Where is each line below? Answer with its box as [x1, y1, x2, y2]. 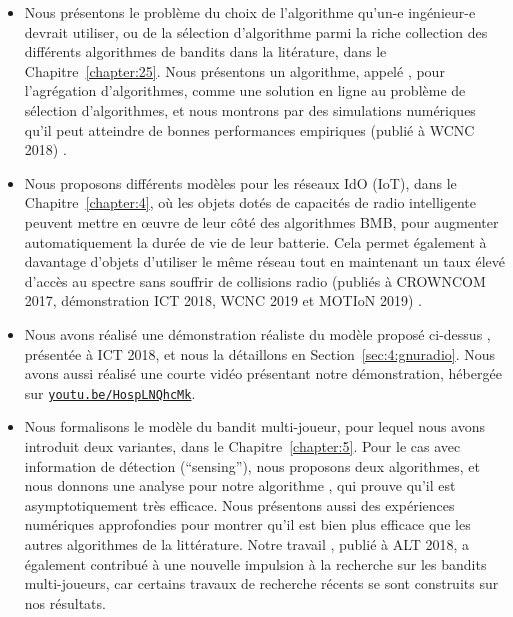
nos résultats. [24, 592, 106, 613]
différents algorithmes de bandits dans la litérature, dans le [24, 41, 387, 62]
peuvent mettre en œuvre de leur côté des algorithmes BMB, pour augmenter [24, 211, 499, 232]
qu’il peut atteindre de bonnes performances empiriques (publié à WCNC [24, 119, 475, 140]
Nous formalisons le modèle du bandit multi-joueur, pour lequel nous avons [24, 416, 486, 437]
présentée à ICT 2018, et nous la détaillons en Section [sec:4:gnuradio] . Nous [24, 343, 496, 364]
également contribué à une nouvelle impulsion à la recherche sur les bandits [24, 553, 487, 574]
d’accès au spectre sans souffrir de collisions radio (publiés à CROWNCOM [24, 270, 486, 291]
